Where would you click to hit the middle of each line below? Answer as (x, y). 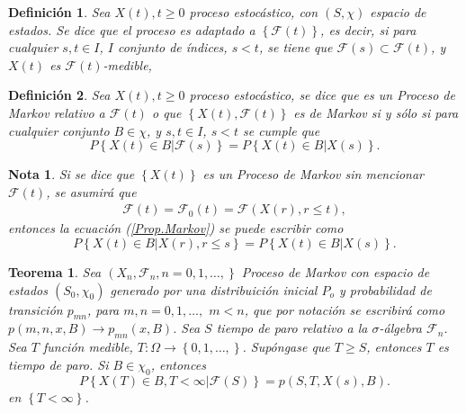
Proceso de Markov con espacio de (336, 271)
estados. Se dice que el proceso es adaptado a (132, 29)
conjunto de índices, (172, 47)
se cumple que (281, 130)
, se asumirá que (91, 191)
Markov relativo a (57, 112)
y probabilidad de (385, 289)
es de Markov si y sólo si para (376, 112)
